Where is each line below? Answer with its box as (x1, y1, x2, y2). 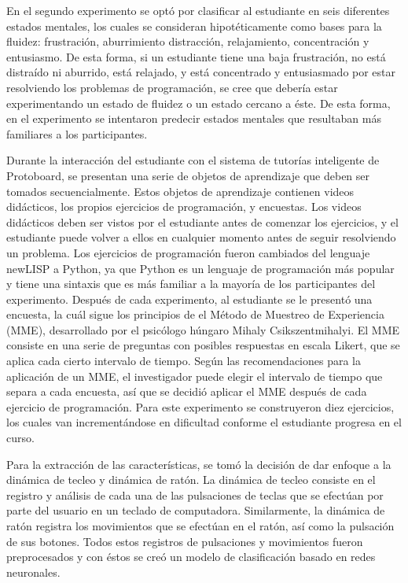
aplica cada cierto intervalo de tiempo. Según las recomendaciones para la (6, 352, 362, 369)
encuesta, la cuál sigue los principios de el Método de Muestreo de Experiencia (6, 306, 384, 323)
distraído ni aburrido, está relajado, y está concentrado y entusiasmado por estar (6, 64, 396, 80)
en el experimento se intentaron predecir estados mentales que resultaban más (6, 110, 381, 127)
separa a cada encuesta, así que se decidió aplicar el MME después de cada (6, 383, 367, 400)
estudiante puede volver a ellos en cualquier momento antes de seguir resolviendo (6, 229, 396, 245)
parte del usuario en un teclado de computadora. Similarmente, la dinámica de (6, 502, 385, 518)
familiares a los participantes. (6, 125, 148, 142)
